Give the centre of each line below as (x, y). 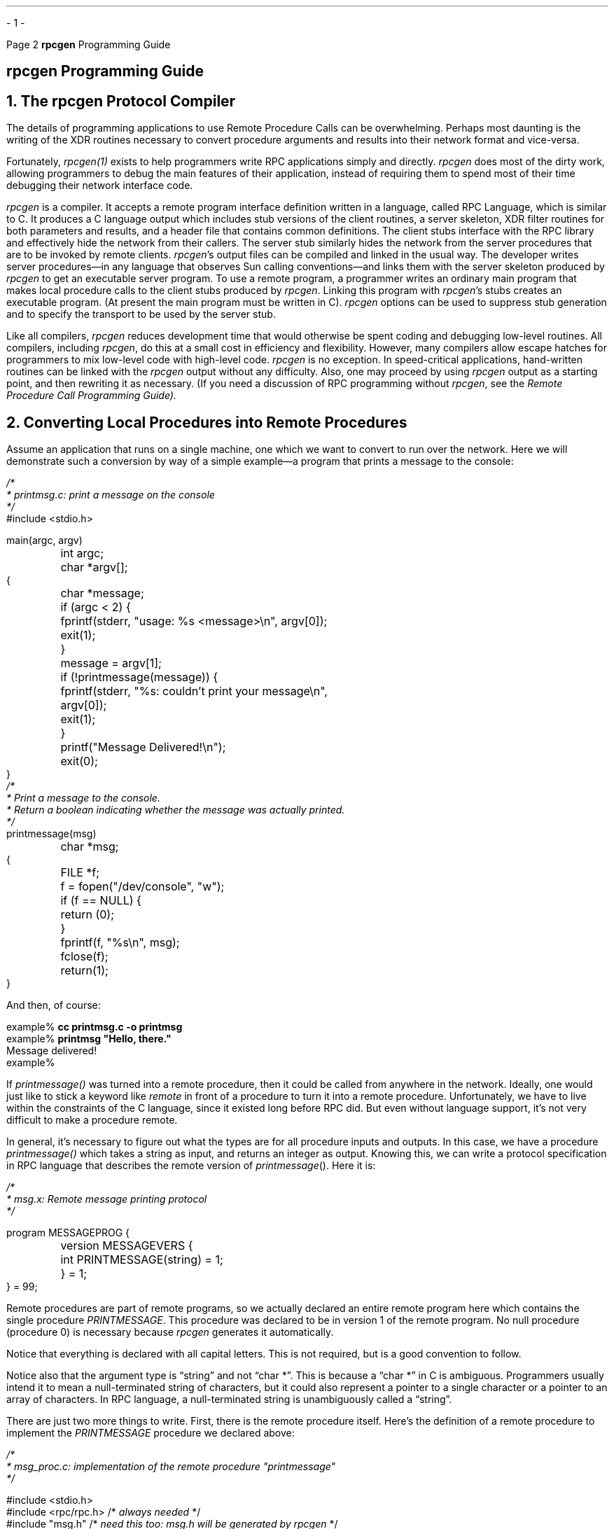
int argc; (82, 553)
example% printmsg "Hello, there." (89, 1039)
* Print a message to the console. (83, 798)
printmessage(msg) (51, 834)
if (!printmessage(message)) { (139, 677)
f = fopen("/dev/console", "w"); (142, 887)
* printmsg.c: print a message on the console (111, 495)
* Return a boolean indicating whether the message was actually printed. (176, 810)
